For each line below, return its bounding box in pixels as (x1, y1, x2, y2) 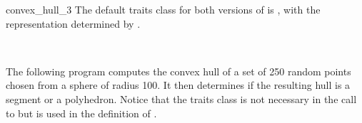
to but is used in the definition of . (6, 105, 157, 120)
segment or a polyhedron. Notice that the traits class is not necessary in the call (6, 91, 357, 106)
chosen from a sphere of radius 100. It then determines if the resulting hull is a (6, 77, 351, 92)
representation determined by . (6, 16, 141, 31)
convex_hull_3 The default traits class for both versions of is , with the (6, 2, 321, 16)
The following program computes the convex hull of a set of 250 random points (6, 63, 351, 78)
